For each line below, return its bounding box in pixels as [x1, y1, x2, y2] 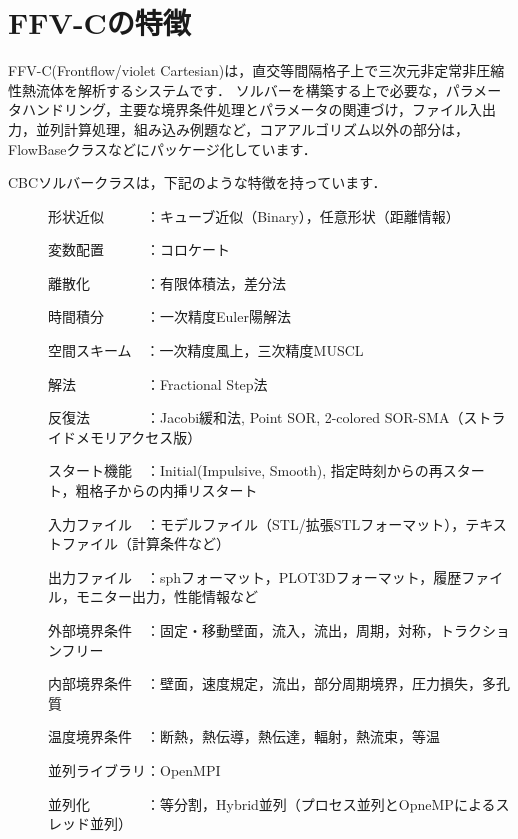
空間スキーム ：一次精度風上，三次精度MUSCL [48, 340, 364, 361]
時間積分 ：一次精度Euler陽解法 [48, 306, 291, 327]
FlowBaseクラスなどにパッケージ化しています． [8, 138, 317, 159]
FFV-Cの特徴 [8, 2, 191, 43]
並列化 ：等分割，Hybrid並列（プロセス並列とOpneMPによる [48, 793, 496, 814]
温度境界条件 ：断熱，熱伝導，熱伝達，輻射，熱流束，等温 [48, 726, 440, 747]
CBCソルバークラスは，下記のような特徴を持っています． [8, 172, 387, 193]
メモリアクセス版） [75, 426, 202, 447]
